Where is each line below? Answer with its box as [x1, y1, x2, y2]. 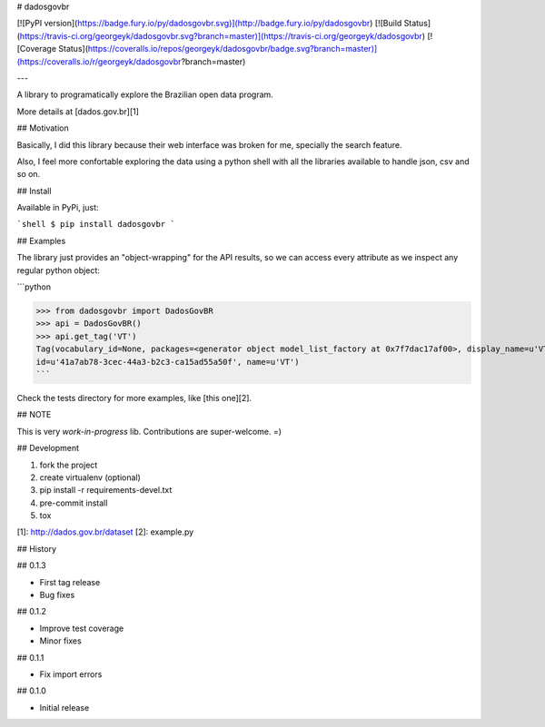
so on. [16, 169, 41, 180]
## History [16, 543, 57, 554]
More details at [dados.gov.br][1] [16, 105, 140, 117]
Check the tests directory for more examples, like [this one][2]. [16, 392, 253, 403]
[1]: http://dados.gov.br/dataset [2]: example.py [16, 526, 194, 537]
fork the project [39, 459, 98, 470]
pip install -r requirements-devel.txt [39, 485, 173, 496]
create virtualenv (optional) [39, 472, 141, 483]
